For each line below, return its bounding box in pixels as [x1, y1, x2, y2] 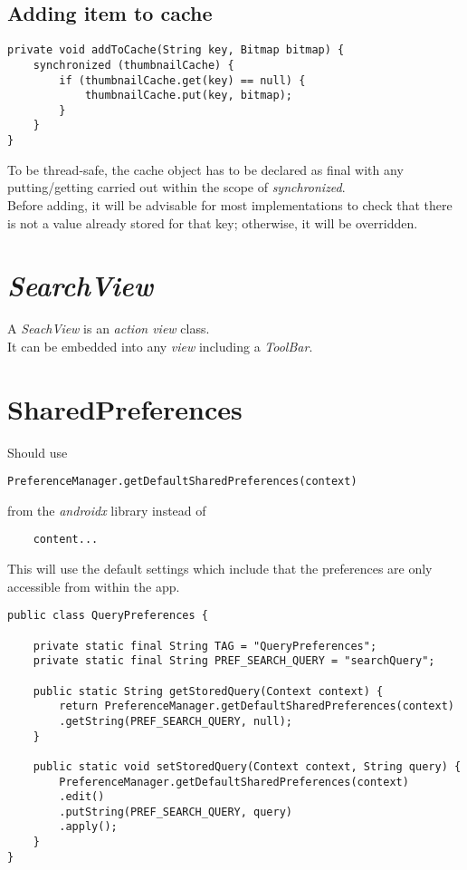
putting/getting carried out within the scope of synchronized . [7, 178, 346, 197]
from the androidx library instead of [7, 500, 206, 519]
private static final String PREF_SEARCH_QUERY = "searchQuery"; [33, 654, 435, 668]
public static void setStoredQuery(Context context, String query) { [33, 759, 462, 773]
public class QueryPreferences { [7, 609, 208, 623]
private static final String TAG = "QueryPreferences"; [33, 639, 377, 652]
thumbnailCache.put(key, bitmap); [84, 89, 292, 102]
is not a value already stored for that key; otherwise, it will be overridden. [7, 213, 418, 232]
